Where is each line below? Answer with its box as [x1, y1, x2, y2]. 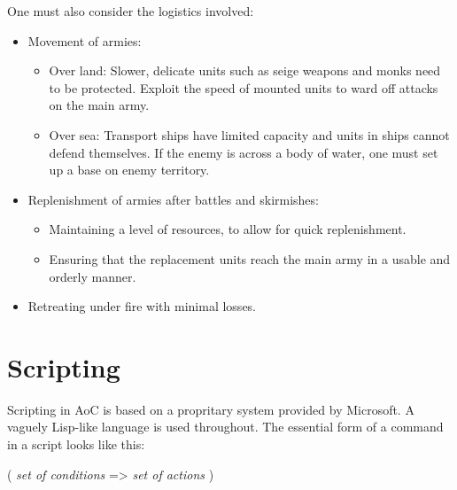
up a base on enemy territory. [49, 160, 210, 179]
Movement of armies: [27, 31, 142, 50]
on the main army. [49, 96, 150, 114]
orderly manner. [49, 267, 136, 285]
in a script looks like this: [7, 435, 145, 454]
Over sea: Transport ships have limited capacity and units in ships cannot [49, 125, 450, 144]
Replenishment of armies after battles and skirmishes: [27, 190, 319, 208]
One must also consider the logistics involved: [7, 2, 254, 19]
